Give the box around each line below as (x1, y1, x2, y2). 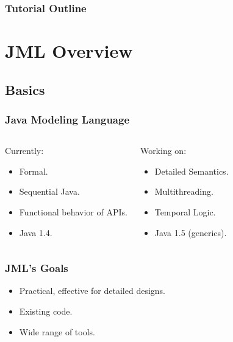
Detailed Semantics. (154, 164, 229, 177)
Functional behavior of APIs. (19, 206, 127, 218)
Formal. (19, 164, 48, 177)
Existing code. (19, 305, 73, 317)
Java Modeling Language (5, 111, 130, 127)
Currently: (5, 144, 44, 157)
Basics (5, 80, 45, 99)
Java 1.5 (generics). (154, 226, 227, 239)
